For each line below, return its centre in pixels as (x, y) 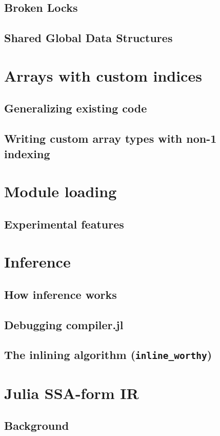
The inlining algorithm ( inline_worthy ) (108, 355)
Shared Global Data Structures (88, 38)
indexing (27, 153)
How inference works (61, 294)
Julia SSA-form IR (72, 393)
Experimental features (64, 224)
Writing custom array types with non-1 (111, 138)
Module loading (61, 191)
